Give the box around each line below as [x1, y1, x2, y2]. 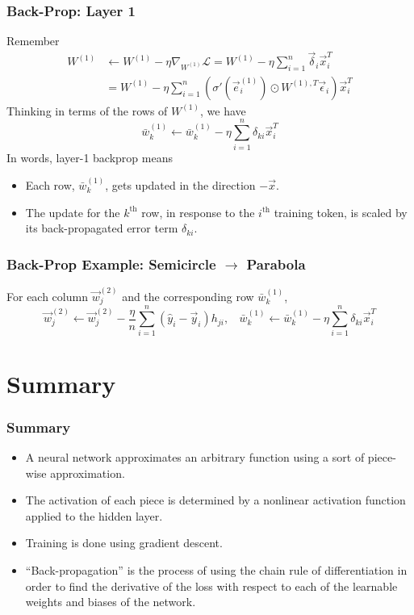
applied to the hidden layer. [25, 507, 163, 524]
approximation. [50, 464, 125, 481]
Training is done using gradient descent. [25, 534, 223, 551]
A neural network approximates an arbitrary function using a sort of [25, 448, 365, 465]
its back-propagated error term [25, 220, 178, 236]
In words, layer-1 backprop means [6, 149, 173, 165]
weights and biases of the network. [25, 593, 196, 610]
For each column [6, 287, 88, 304]
